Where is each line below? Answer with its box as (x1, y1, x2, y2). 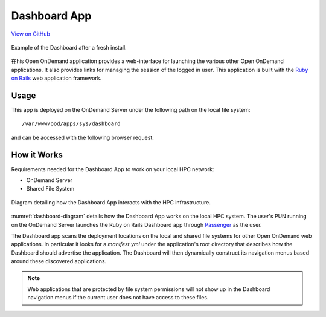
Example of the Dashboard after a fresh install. (11, 44, 127, 51)
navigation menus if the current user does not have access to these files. (27, 294, 209, 301)
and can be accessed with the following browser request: (11, 134, 154, 141)
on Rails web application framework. (11, 74, 102, 82)
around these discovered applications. (11, 258, 107, 265)
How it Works (11, 149, 63, 160)
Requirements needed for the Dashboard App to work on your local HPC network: (11, 165, 214, 172)
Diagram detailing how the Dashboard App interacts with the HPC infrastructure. (11, 198, 211, 206)
